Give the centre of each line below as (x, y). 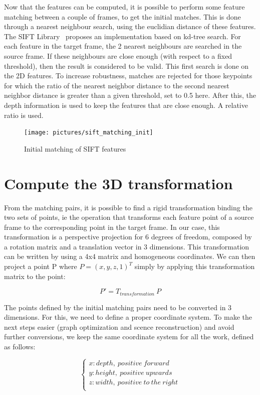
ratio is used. (24, 115)
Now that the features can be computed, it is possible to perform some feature (124, 7)
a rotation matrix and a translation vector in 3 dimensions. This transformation (127, 246)
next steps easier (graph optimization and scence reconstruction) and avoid (119, 326)
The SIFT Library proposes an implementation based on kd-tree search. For (122, 36)
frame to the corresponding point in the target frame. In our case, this (112, 227)
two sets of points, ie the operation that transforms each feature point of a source (129, 217)
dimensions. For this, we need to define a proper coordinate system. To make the (128, 317)
